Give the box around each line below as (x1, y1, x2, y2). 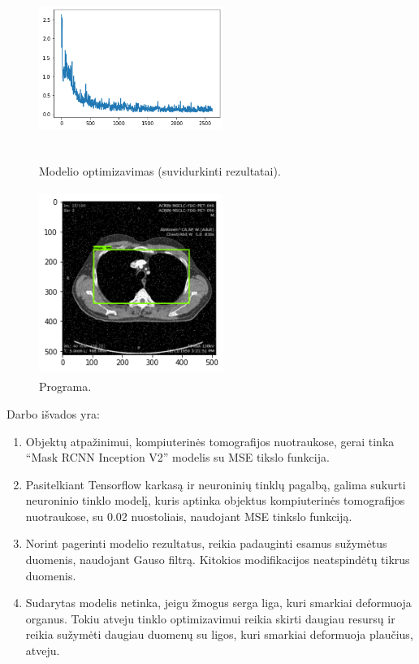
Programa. (39, 378, 92, 395)
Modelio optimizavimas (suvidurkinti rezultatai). (39, 163, 281, 180)
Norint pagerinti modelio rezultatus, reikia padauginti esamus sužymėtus (25, 535, 387, 552)
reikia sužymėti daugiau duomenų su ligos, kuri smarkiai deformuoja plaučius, (25, 626, 413, 643)
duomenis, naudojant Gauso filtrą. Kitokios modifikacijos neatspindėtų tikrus (25, 551, 410, 568)
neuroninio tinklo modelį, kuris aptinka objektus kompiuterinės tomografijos (25, 492, 405, 509)
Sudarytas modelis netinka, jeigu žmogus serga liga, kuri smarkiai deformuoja (25, 594, 412, 611)
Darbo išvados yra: (6, 405, 100, 422)
